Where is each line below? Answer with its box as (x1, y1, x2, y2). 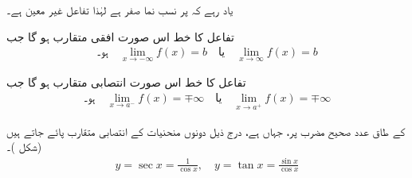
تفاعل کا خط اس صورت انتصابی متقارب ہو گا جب (6, 74, 246, 91)
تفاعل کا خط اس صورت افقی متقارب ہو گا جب (6, 28, 234, 44)
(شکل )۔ (6, 138, 42, 155)
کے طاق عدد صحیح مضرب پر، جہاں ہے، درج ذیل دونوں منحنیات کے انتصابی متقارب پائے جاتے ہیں (6, 122, 406, 139)
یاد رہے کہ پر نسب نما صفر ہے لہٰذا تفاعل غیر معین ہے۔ (6, 2, 233, 17)
